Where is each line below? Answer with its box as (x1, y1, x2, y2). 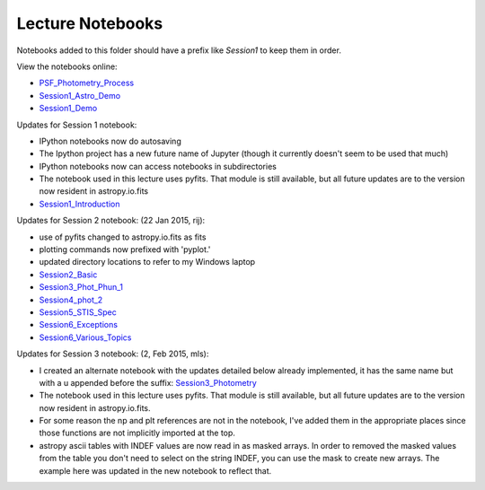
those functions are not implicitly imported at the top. (39, 427, 235, 439)
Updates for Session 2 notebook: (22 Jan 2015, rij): (16, 215, 206, 226)
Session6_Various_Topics (39, 332, 132, 343)
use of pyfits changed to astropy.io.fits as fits (39, 232, 207, 242)
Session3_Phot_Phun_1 (39, 282, 123, 293)
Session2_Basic (39, 269, 98, 280)
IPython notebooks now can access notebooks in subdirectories (39, 161, 278, 171)
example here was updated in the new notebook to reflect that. (39, 465, 272, 476)
